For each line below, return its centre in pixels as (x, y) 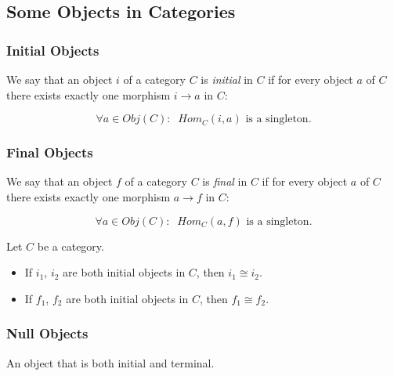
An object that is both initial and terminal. (110, 362)
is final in (225, 181)
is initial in (227, 79)
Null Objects (47, 333)
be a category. (70, 246)
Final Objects (50, 152)
